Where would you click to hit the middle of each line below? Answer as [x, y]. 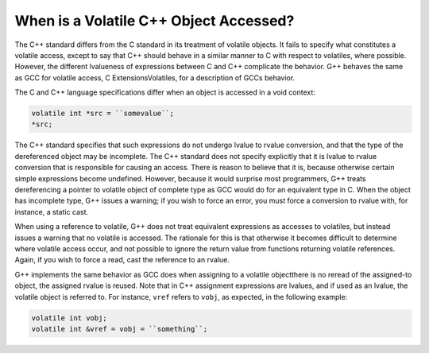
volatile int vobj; [69, 318]
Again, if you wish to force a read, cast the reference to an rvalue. [122, 260]
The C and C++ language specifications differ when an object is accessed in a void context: [165, 92]
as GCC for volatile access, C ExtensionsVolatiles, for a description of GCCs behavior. [155, 78]
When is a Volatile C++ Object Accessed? [155, 21]
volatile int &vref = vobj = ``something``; [120, 329]
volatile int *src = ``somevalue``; [103, 114]
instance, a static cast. [52, 211]
